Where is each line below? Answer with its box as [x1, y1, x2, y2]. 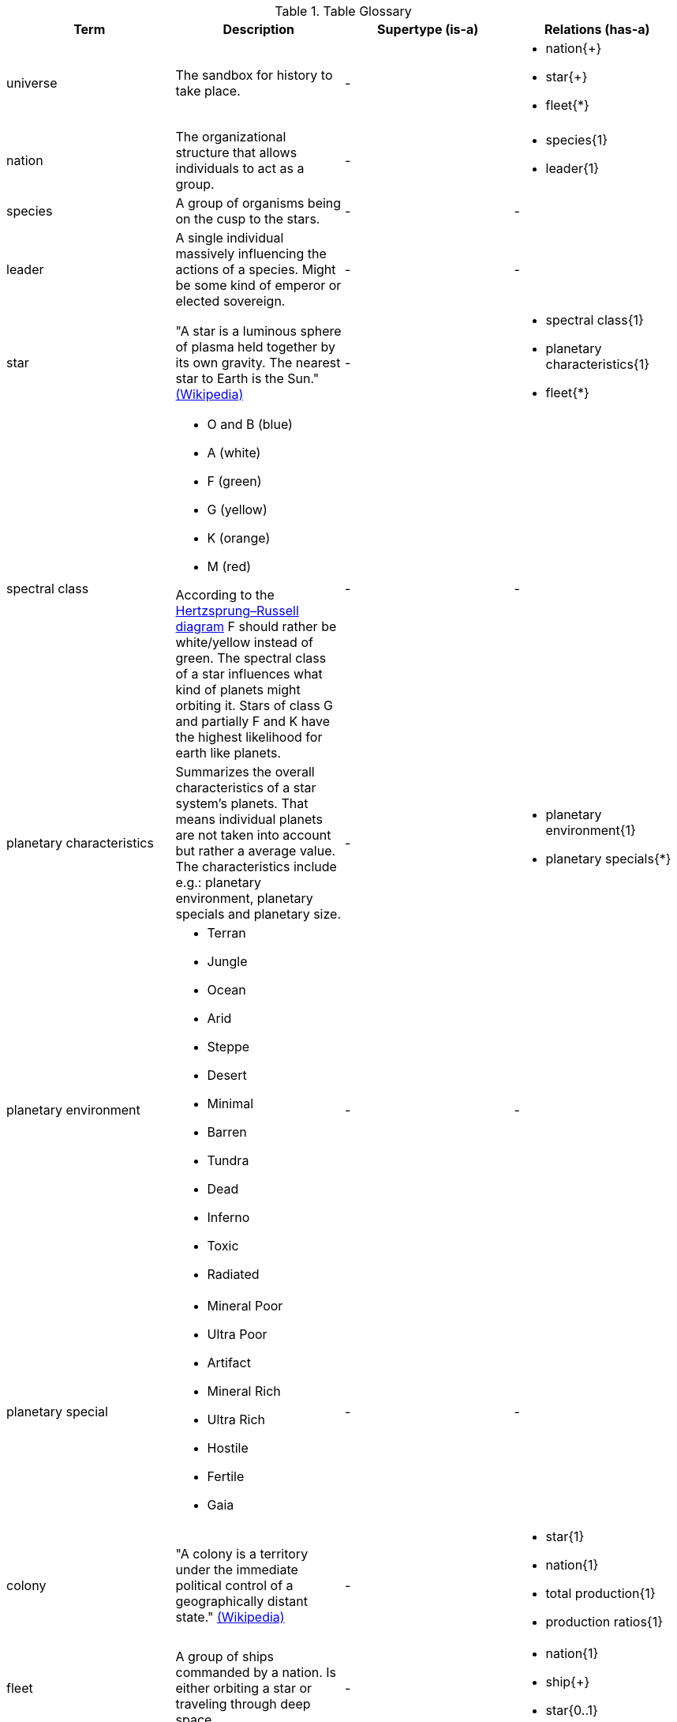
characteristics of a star [175, 780, 316, 795]
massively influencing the [175, 246, 327, 261]
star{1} [545, 1528, 585, 1544]
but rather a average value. [175, 843, 336, 859]
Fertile [207, 1468, 245, 1484]
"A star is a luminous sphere [175, 323, 342, 339]
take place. [175, 83, 241, 99]
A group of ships [175, 1649, 274, 1664]
